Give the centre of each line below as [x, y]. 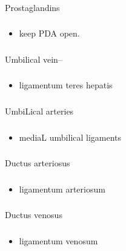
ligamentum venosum [58, 240]
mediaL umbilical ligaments [70, 137]
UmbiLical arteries [39, 111]
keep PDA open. [49, 33]
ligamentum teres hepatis [66, 85]
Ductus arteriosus [38, 163]
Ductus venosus [34, 215]
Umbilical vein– [34, 59]
